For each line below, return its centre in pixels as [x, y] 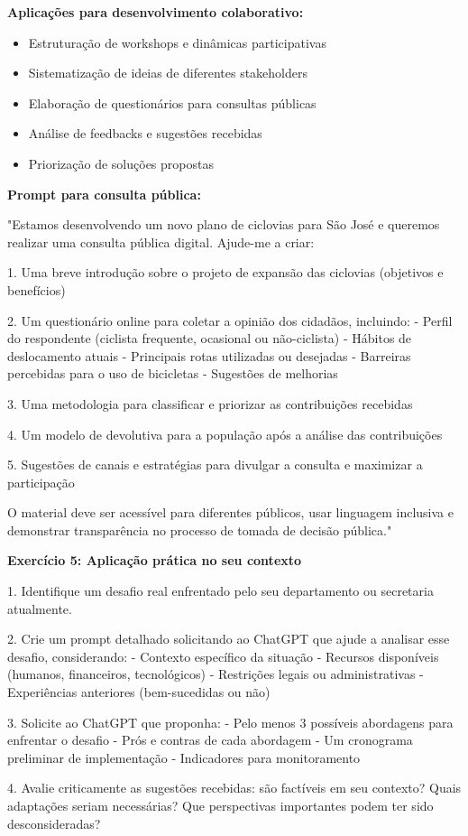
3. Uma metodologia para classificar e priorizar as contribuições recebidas [210, 403]
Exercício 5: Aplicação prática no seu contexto [155, 560]
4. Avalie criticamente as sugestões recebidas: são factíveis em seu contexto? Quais [234, 788]
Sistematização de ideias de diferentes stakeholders [168, 73]
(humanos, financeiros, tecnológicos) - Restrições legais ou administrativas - [216, 674]
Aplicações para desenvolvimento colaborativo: [156, 12]
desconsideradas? [54, 823]
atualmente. [40, 608]
